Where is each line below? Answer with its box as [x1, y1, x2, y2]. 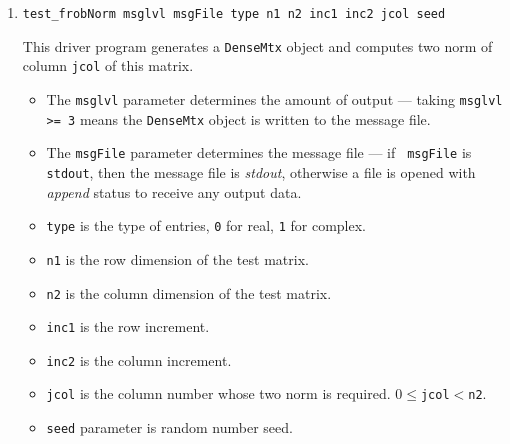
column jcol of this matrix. [22, 55, 194, 76]
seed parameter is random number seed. [46, 417, 293, 438]
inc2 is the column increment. [46, 349, 232, 370]
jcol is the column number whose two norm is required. [46, 383, 391, 404]
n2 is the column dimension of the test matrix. [46, 282, 332, 303]
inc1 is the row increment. [46, 316, 210, 337]
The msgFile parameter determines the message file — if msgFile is [46, 142, 472, 163]
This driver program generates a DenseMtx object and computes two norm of [22, 35, 493, 56]
